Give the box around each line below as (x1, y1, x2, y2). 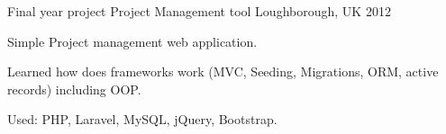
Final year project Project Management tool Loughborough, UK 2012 (7, 2, 391, 20)
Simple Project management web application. (7, 31, 258, 50)
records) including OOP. (7, 79, 141, 98)
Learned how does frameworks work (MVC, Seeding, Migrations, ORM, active (7, 62, 439, 81)
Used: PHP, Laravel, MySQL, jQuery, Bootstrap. (7, 110, 278, 129)
